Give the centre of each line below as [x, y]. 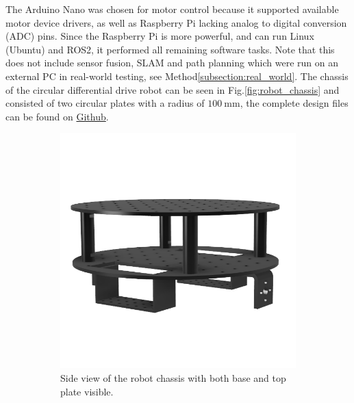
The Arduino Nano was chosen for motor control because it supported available [172, 9]
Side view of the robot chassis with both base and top [173, 377]
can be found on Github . [57, 116]
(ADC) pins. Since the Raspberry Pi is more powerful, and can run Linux [160, 36]
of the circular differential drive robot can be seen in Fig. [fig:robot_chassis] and [173, 89]
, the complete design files [294, 103]
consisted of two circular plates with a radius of [105, 103]
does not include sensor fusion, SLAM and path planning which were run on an [172, 63]
